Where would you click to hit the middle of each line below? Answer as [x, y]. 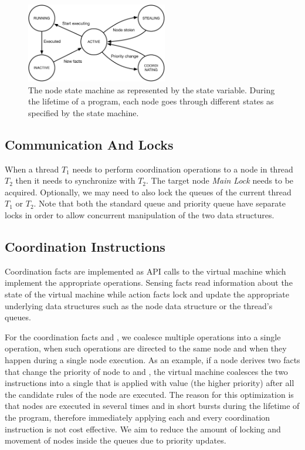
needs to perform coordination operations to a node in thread [183, 169]
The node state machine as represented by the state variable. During [152, 89]
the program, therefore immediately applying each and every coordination [138, 417]
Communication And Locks [89, 144]
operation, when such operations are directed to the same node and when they [146, 348]
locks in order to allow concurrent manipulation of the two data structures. [140, 215]
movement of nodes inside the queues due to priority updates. [116, 440]
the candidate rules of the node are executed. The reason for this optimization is [149, 394]
